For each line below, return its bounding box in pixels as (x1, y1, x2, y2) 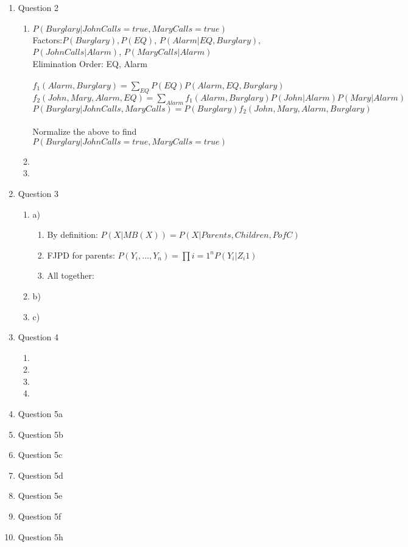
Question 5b (18, 427, 63, 440)
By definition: (47, 228, 98, 241)
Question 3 (18, 187, 58, 199)
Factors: (32, 33, 63, 46)
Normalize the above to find (32, 125, 137, 138)
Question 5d (18, 468, 63, 481)
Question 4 (18, 331, 58, 343)
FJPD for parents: (47, 248, 115, 261)
